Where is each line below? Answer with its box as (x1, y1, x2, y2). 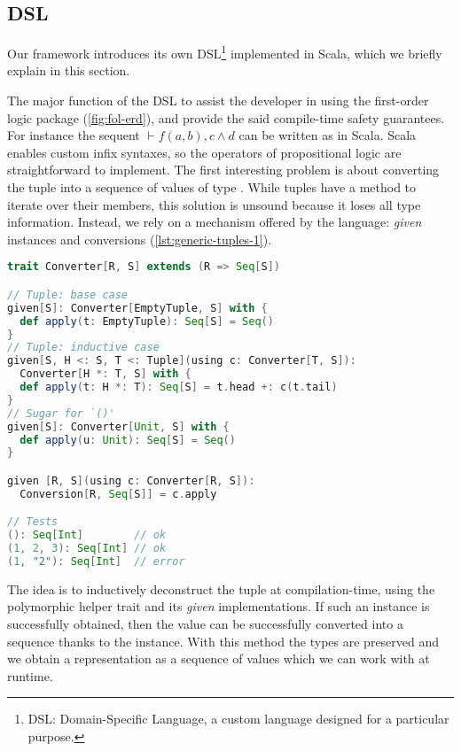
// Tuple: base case (7, 288, 129, 301)
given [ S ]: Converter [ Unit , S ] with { (7, 420, 230, 433)
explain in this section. (7, 61, 130, 80)
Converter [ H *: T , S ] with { (20, 368, 191, 381)
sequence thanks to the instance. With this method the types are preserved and (7, 631, 440, 650)
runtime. (7, 666, 53, 685)
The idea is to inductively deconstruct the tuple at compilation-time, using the (7, 579, 435, 598)
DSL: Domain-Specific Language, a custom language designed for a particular (27, 709, 449, 728)
